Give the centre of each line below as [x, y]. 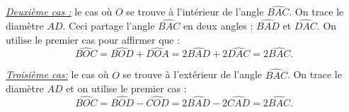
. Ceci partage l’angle [109, 26]
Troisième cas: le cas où [57, 74]
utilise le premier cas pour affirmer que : [93, 39]
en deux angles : [218, 26]
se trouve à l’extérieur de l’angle [193, 74]
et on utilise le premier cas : [126, 88]
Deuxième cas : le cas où [59, 12]
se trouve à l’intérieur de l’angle [195, 12]
